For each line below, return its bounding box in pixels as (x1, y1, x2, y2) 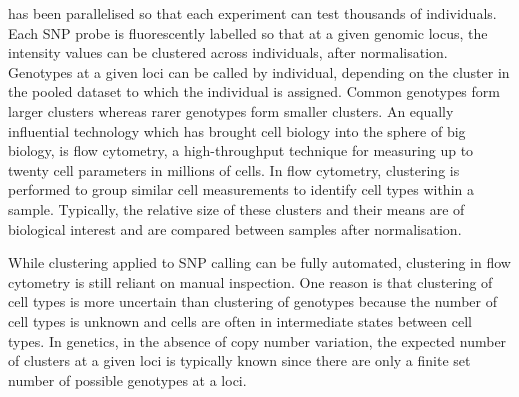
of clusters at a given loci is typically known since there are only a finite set (8, 350, 471, 371)
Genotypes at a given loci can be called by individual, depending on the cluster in (8, 61, 510, 82)
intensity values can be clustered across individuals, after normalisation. (8, 42, 448, 63)
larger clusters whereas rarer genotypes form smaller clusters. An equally (8, 100, 454, 121)
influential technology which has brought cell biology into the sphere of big (8, 120, 466, 141)
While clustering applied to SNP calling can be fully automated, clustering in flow (8, 252, 511, 273)
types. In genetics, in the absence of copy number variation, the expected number (8, 330, 507, 351)
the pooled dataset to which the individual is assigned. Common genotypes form (8, 81, 500, 102)
